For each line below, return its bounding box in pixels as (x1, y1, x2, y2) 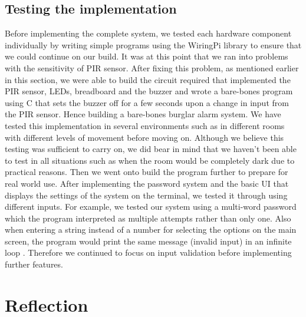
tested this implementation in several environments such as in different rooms (5, 119, 285, 131)
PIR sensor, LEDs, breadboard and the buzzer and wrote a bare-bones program (5, 85, 293, 97)
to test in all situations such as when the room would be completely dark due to (5, 154, 295, 166)
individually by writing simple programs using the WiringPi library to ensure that (5, 38, 302, 51)
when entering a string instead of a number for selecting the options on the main (5, 223, 297, 236)
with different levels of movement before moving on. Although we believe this (5, 131, 284, 143)
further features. (5, 258, 63, 270)
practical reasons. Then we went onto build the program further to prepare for (5, 166, 288, 178)
